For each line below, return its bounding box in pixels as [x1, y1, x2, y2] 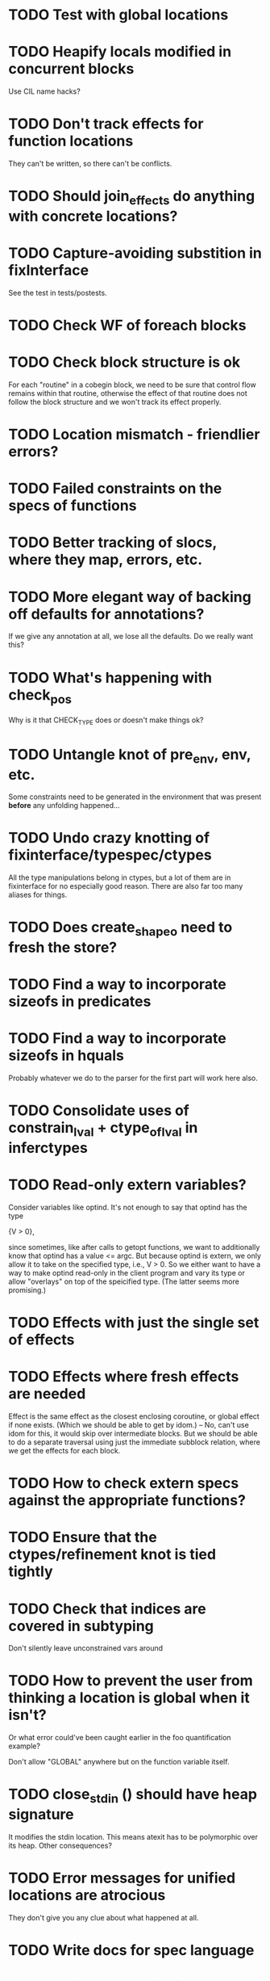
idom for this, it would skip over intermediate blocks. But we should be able [8, 1428, 258, 1438]
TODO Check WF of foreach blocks [8, 316, 247, 334]
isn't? [8, 1706, 47, 1724]
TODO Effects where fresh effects [8, 1368, 239, 1386]
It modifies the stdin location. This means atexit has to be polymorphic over [8, 1832, 258, 1841]
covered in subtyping [8, 1617, 155, 1635]
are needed [8, 1385, 86, 1403]
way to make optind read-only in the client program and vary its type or [8, 1268, 246, 1277]
